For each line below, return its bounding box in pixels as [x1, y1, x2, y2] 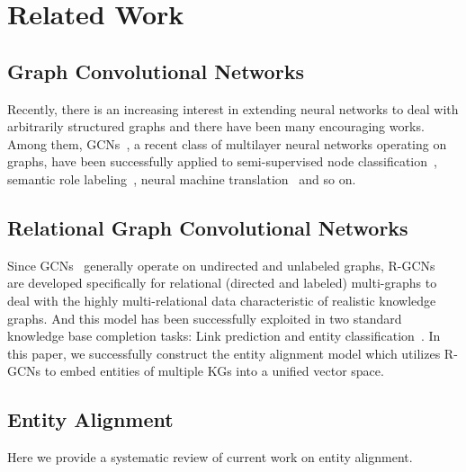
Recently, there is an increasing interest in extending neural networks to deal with [7, 99, 459, 118]
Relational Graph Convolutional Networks [7, 213, 408, 241]
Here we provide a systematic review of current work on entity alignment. [7, 448, 413, 467]
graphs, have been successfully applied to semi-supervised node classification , [7, 152, 437, 171]
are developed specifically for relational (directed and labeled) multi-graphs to [7, 273, 437, 292]
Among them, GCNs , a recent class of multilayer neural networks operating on [7, 134, 447, 153]
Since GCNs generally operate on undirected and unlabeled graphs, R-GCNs [7, 255, 435, 274]
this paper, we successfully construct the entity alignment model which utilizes [7, 343, 441, 362]
